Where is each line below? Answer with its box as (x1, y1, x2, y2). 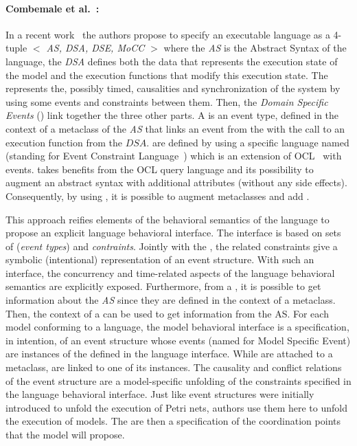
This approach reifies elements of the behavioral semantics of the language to (5, 212, 330, 226)
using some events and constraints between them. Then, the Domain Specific (5, 94, 328, 109)
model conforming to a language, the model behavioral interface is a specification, (5, 320, 349, 334)
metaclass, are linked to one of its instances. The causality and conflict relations (5, 360, 342, 375)
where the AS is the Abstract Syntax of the (163, 41, 347, 55)
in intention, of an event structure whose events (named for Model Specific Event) (5, 333, 351, 347)
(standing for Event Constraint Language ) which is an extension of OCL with (5, 148, 342, 163)
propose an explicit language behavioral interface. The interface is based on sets (5, 225, 341, 240)
